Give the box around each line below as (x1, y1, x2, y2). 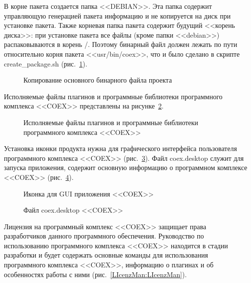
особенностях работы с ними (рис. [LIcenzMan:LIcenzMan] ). (4, 269, 187, 279)
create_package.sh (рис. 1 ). (4, 58, 87, 68)
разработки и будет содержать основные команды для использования (4, 250, 208, 260)
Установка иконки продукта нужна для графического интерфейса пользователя (4, 143, 237, 153)
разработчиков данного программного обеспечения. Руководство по (4, 231, 204, 241)
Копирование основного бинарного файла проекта (23, 75, 172, 85)
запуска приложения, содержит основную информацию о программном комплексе (4, 162, 248, 173)
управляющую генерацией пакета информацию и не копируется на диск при (4, 10, 231, 21)
